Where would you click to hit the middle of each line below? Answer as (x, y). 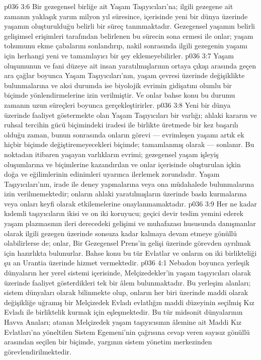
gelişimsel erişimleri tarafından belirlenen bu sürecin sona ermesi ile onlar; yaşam (129, 35)
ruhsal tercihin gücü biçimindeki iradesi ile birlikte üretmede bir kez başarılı (121, 125)
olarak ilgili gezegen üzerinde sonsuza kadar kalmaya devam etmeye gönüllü (121, 233)
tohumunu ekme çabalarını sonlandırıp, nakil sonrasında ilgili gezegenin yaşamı (126, 46)
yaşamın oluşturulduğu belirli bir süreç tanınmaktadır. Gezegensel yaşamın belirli (129, 26)
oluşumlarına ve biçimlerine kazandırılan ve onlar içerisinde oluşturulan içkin (122, 164)
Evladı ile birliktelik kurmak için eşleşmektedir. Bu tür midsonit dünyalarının (123, 312)
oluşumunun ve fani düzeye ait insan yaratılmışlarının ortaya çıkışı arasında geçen (130, 65)
